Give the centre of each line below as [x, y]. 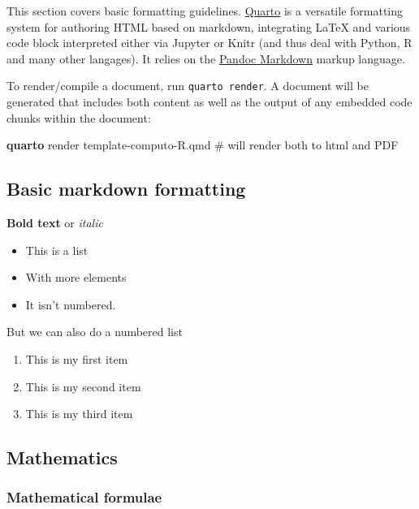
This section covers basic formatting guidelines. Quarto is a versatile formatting [205, 11]
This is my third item [79, 414]
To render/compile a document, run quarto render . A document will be [188, 86]
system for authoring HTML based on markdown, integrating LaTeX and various [209, 26]
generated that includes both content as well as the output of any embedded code [209, 102]
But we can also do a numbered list [95, 332]
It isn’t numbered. [71, 304]
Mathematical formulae [84, 497]
